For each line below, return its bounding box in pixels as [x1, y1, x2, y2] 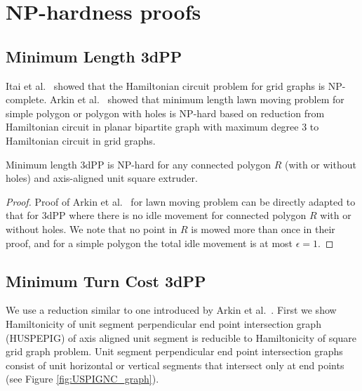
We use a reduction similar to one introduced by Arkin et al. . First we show [6, 303, 337, 317]
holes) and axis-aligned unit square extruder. [6, 171, 198, 185]
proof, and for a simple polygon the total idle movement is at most [6, 235, 293, 250]
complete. [6, 92, 47, 107]
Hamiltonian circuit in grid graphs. [6, 133, 156, 147]
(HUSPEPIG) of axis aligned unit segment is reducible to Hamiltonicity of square [6, 330, 357, 345]
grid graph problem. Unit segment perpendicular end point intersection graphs [6, 344, 343, 359]
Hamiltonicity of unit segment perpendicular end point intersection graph [6, 316, 321, 331]
